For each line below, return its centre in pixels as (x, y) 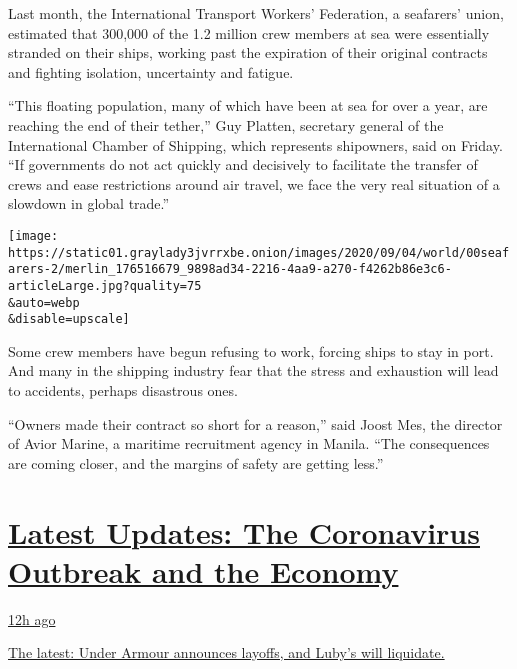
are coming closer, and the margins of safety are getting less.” (196, 462)
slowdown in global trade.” (89, 203)
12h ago (32, 618)
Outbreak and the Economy (203, 570)
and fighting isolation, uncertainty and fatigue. (151, 71)
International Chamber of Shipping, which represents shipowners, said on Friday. (255, 144)
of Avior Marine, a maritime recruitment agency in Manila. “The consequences (249, 443)
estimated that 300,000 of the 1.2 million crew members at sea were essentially (249, 32)
